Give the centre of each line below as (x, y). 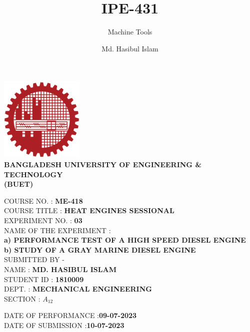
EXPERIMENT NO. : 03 (43, 220)
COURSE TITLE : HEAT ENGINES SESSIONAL (89, 210)
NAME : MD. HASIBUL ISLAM (60, 269)
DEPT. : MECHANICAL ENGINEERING (78, 289)
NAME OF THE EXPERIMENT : (57, 230)
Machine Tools (130, 32)
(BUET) (19, 184)
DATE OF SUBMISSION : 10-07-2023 (64, 325)
